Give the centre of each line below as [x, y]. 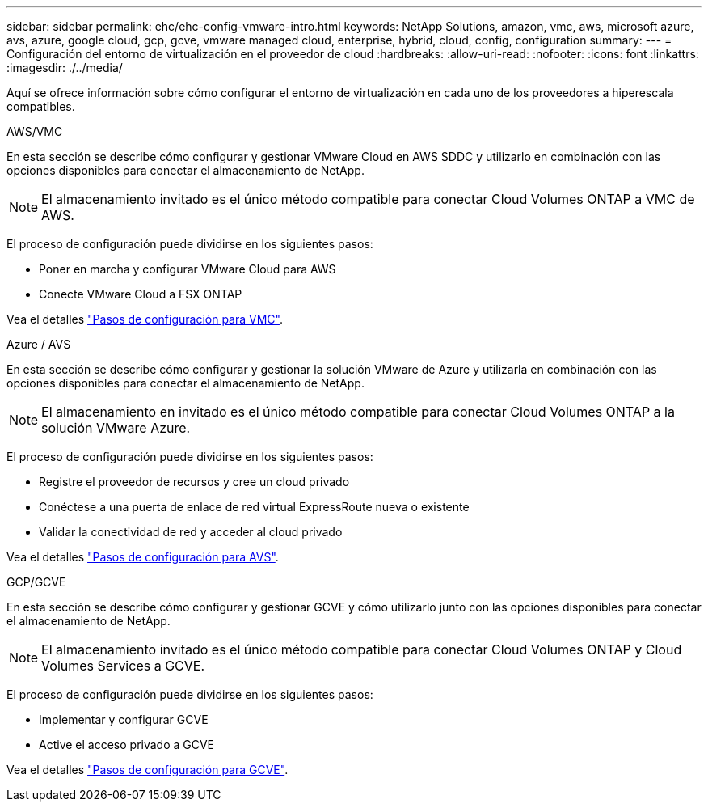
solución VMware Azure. [116, 428]
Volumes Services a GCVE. [123, 666]
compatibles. [41, 106]
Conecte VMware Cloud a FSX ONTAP [141, 294]
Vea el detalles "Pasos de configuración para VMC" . [145, 319]
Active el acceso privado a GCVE [127, 745]
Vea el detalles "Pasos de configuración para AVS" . [143, 557]
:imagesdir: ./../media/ [65, 68]
